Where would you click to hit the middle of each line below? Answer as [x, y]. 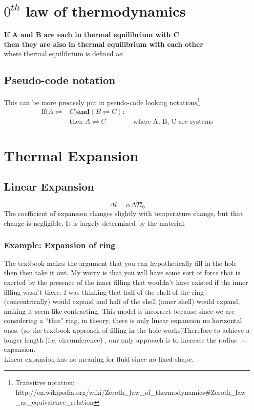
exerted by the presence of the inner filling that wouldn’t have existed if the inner [126, 282]
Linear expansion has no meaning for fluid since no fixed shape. [99, 358]
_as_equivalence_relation [54, 401]
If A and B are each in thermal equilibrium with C [92, 34]
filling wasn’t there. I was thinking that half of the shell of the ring [104, 291]
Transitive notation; [45, 382]
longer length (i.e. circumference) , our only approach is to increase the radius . [123, 339]
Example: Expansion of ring [60, 245]
